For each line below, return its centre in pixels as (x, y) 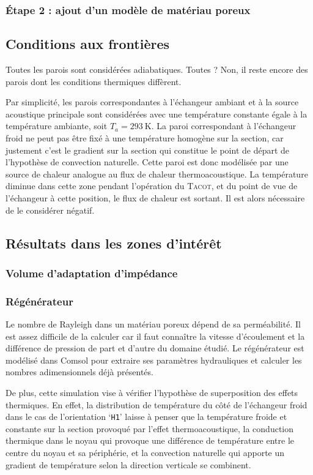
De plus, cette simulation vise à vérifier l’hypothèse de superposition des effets (152, 392)
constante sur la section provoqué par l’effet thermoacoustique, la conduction (150, 428)
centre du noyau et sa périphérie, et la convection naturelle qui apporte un (145, 453)
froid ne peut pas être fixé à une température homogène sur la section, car (145, 138)
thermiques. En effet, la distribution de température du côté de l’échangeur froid (156, 404)
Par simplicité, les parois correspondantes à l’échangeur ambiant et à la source (152, 102)
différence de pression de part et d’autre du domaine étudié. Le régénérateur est (155, 348)
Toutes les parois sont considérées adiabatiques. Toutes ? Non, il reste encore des (157, 69)
